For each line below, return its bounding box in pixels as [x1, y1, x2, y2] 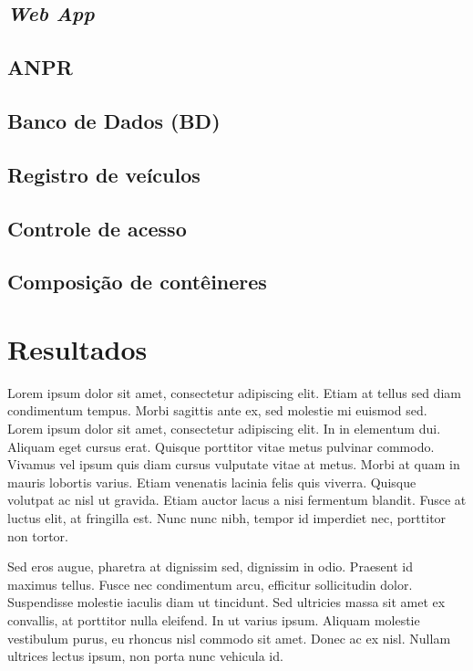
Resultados [7, 330, 148, 367]
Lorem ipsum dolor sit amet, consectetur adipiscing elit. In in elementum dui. [7, 419, 441, 437]
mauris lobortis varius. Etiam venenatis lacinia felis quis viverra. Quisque [7, 472, 416, 491]
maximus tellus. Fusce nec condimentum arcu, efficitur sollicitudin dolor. [7, 574, 413, 593]
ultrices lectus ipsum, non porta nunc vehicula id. [7, 646, 283, 666]
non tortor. [7, 526, 68, 545]
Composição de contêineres [7, 267, 267, 296]
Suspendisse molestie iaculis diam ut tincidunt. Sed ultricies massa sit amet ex [7, 592, 446, 612]
